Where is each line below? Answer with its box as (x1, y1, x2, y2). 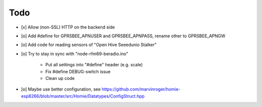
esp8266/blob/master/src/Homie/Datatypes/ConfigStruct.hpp (21, 93, 145, 99)
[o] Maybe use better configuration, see (21, 86, 101, 92)
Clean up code (45, 75, 75, 81)
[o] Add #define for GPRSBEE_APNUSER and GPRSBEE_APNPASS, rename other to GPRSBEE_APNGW (21, 33, 226, 39)
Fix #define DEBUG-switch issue (45, 68, 111, 75)
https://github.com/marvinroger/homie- (101, 86, 180, 92)
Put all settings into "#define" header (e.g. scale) (45, 62, 143, 68)
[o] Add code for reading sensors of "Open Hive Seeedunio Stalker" (21, 42, 157, 48)
